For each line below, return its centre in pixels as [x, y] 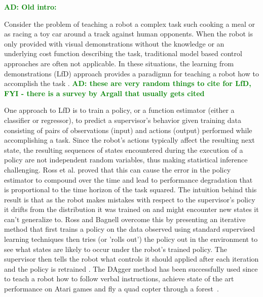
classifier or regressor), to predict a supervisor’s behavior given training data [123, 120]
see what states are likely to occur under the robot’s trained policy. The [116, 249]
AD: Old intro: [30, 7]
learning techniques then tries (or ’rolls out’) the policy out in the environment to [131, 239]
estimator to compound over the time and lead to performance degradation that [128, 179]
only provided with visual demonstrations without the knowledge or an [114, 43]
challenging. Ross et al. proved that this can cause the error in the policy [118, 169]
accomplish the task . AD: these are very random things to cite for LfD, [128, 83]
